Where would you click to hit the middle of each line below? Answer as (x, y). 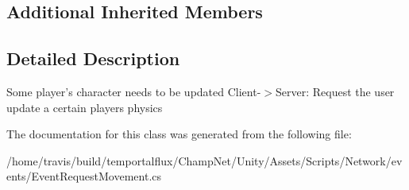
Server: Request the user (335, 91)
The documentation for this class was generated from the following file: (179, 134)
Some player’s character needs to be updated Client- (134, 91)
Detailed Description (93, 58)
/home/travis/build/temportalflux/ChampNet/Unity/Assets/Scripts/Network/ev (204, 160)
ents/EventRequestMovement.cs (84, 176)
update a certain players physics (85, 107)
